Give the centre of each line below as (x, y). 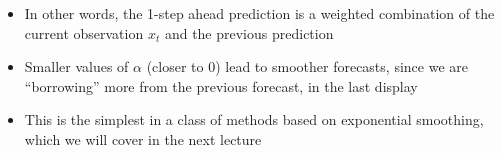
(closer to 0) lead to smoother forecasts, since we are (307, 66)
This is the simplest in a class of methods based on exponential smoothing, (254, 119)
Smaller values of (76, 66)
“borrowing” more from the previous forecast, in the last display (221, 85)
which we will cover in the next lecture (143, 138)
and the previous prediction (249, 32)
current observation (84, 32)
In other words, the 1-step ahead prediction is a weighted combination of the (259, 13)
